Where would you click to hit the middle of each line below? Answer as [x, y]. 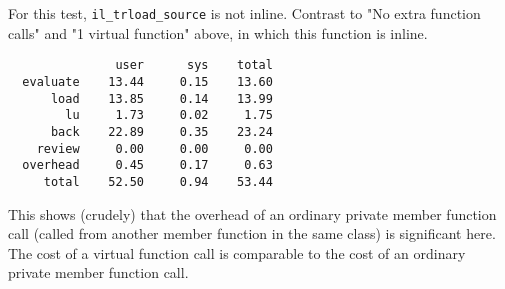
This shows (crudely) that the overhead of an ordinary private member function [252, 213]
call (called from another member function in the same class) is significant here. [252, 233]
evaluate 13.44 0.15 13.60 [147, 81]
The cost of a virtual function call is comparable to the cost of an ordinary [237, 252]
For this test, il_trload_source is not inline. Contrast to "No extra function [244, 13]
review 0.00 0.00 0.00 [154, 148]
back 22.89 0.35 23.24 [161, 131]
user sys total [194, 65]
